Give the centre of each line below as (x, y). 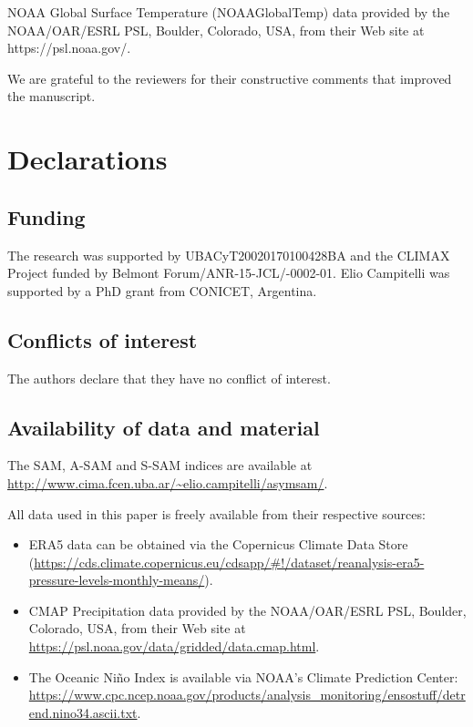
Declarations (87, 159)
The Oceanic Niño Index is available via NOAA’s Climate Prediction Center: (243, 676)
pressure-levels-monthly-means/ (117, 580)
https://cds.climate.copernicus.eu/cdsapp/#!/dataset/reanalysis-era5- (229, 562)
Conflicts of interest (103, 339)
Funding (46, 216)
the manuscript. (51, 96)
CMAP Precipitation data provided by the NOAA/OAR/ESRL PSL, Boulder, (247, 610)
